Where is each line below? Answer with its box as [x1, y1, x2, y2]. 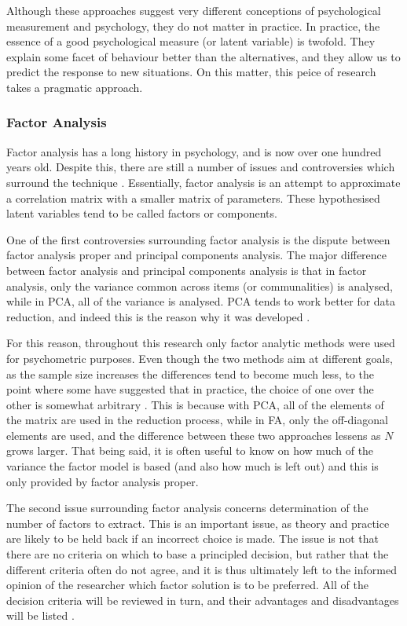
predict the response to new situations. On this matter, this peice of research [6, 64, 376, 80]
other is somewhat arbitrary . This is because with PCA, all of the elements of [6, 396, 384, 412]
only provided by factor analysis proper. [6, 473, 199, 489]
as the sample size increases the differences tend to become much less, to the [6, 365, 375, 382]
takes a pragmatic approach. [6, 79, 143, 95]
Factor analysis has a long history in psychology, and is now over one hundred [6, 143, 382, 159]
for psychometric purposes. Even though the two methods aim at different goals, [6, 350, 393, 366]
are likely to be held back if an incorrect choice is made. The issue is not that [6, 530, 379, 547]
